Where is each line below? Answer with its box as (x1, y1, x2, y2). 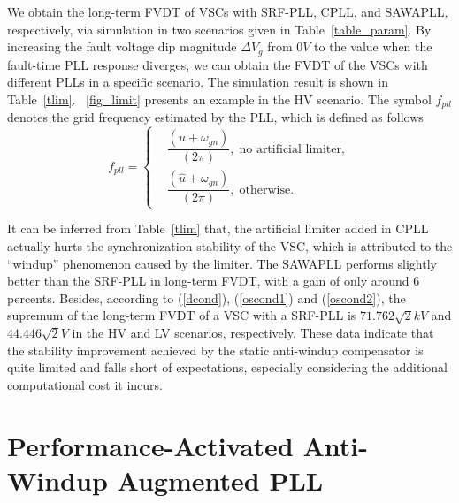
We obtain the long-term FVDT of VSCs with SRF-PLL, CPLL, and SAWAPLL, (7, 3, 448, 20)
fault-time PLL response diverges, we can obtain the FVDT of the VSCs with (7, 55, 428, 73)
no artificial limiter (239, 142, 342, 156)
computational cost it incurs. (7, 375, 163, 393)
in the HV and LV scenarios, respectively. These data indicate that (72, 324, 434, 342)
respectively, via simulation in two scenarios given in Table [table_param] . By (7, 19, 432, 38)
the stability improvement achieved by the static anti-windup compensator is (7, 340, 424, 359)
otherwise (239, 183, 291, 196)
